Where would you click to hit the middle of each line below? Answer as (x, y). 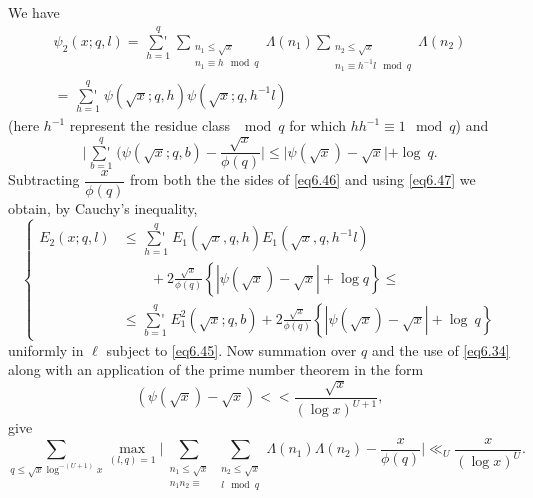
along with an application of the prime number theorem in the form (216, 369)
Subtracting (44, 179)
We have (34, 12)
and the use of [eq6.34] (440, 349)
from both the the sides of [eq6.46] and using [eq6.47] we (303, 179)
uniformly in (46, 349)
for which (318, 125)
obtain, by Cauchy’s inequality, (103, 208)
